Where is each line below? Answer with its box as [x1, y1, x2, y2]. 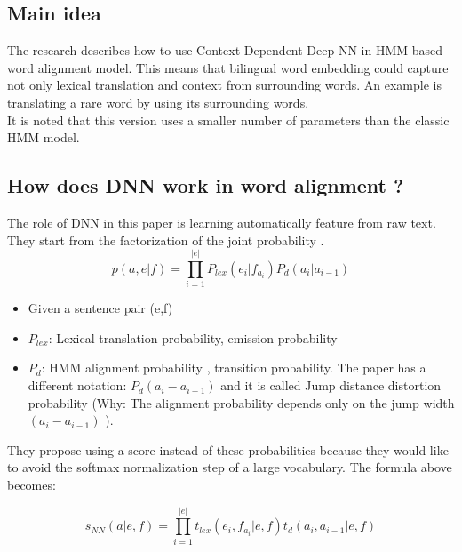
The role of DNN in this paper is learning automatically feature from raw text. [7, 212, 436, 231]
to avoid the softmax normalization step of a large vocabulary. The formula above [7, 458, 452, 476]
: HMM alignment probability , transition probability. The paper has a [41, 358, 426, 377]
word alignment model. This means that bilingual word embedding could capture [7, 58, 449, 76]
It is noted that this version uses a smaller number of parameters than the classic [7, 110, 450, 129]
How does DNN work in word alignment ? [7, 172, 404, 199]
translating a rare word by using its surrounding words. [7, 92, 309, 111]
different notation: [28, 376, 127, 395]
